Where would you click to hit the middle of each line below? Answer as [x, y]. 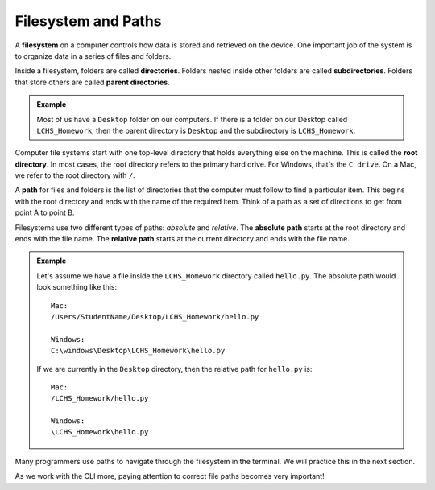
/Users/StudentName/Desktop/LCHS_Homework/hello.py [155, 317]
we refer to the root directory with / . [75, 175]
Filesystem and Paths [88, 21]
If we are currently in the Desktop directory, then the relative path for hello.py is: [174, 369]
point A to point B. [45, 212]
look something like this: [77, 287]
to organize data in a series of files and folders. [93, 56]
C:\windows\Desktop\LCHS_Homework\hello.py [138, 351]
